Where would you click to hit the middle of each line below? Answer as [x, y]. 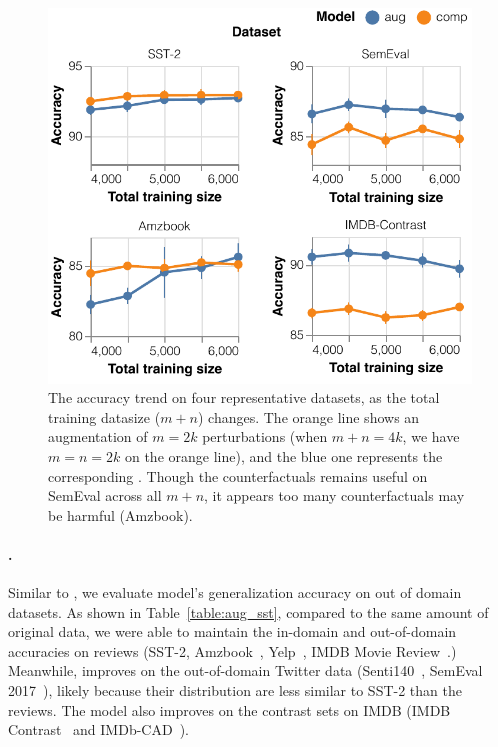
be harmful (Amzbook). [120, 514]
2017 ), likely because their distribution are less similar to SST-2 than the [235, 690]
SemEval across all [105, 495]
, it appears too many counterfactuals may [334, 495]
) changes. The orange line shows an [308, 416]
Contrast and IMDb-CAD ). [98, 729]
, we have [431, 436]
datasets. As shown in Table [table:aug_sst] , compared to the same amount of [248, 611]
